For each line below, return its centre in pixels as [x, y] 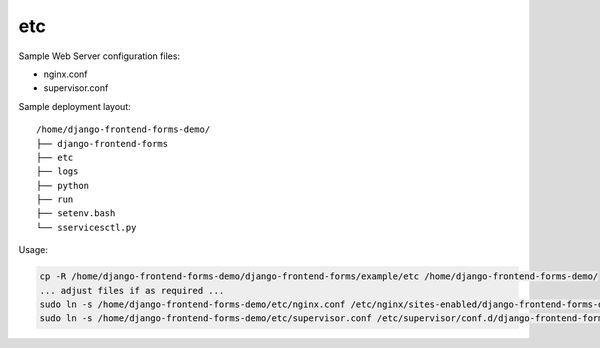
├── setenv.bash [76, 213]
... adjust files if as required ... [132, 290]
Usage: [33, 250]
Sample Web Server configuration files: [99, 56]
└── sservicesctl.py [86, 227]
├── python [63, 185]
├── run [55, 199]
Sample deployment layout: [74, 106]
